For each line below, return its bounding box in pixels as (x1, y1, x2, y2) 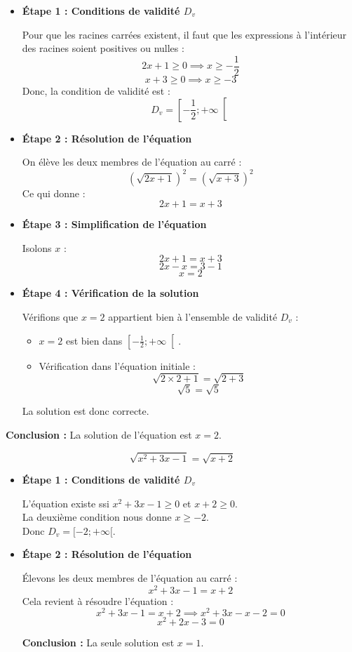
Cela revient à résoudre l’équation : (22, 593, 174, 608)
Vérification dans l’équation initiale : (39, 358, 196, 373)
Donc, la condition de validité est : (22, 83, 170, 98)
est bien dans (65, 333, 123, 347)
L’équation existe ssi (22, 495, 109, 510)
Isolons (22, 240, 52, 255)
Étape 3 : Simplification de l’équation (22, 217, 207, 232)
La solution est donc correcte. (22, 404, 149, 418)
